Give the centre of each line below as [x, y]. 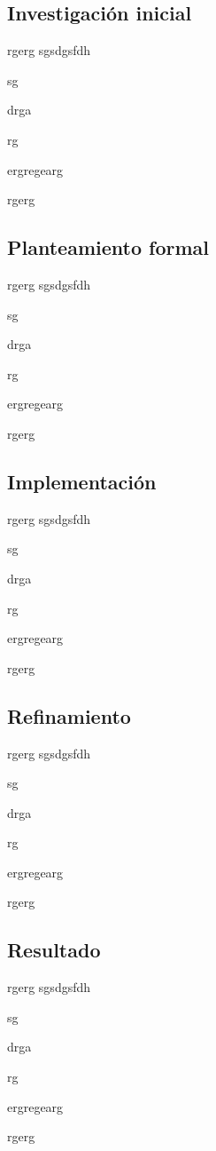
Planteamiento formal [108, 247]
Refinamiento [69, 715]
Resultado [54, 950]
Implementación [82, 481]
